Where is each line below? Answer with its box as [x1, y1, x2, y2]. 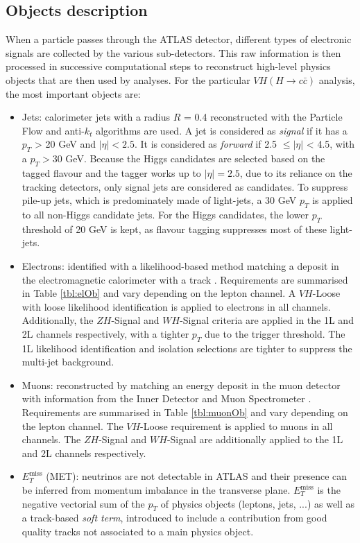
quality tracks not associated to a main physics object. [22, 524, 254, 539]
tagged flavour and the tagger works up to [22, 165, 201, 180]
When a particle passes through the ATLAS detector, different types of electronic [6, 32, 352, 46]
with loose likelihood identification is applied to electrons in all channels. [22, 299, 331, 313]
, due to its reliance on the [239, 165, 352, 180]
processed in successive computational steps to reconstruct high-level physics [6, 59, 331, 74]
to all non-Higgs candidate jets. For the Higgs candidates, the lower [22, 207, 309, 221]
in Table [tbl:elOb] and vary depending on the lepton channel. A [22, 286, 296, 300]
